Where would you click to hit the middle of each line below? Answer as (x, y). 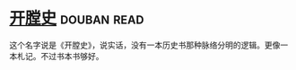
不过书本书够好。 (72, 56)
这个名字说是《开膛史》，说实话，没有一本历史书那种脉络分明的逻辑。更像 (145, 45)
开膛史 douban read (77, 18)
